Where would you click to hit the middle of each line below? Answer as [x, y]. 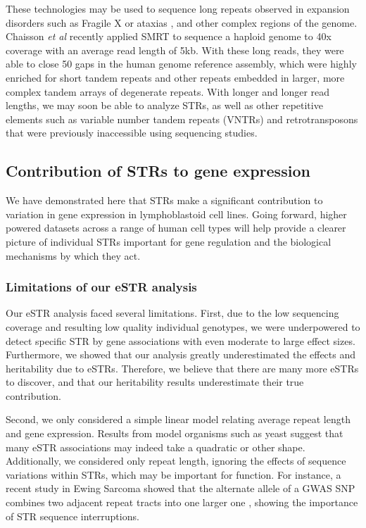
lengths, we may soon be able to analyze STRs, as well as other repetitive [164, 105]
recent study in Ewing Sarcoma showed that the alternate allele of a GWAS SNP [181, 488]
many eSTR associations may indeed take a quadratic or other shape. [156, 447]
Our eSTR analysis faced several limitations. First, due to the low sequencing [172, 313]
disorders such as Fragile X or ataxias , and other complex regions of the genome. [182, 22]
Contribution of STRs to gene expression [158, 171]
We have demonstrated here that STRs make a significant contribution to [164, 200]
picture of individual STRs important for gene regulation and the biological [169, 241]
